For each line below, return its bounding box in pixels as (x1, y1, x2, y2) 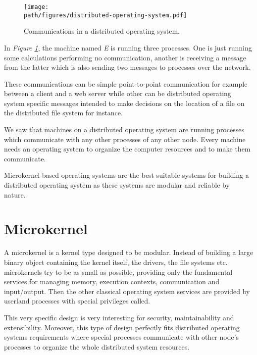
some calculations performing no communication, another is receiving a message (4, 52, 246, 62)
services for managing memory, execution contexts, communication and (4, 276, 220, 287)
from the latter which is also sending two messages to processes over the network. (4, 62, 251, 72)
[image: (24, 3, 49, 10)
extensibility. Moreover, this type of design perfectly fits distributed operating (4, 322, 240, 332)
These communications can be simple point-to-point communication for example (4, 78, 248, 89)
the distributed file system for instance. (4, 107, 123, 118)
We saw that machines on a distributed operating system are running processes (4, 124, 244, 135)
